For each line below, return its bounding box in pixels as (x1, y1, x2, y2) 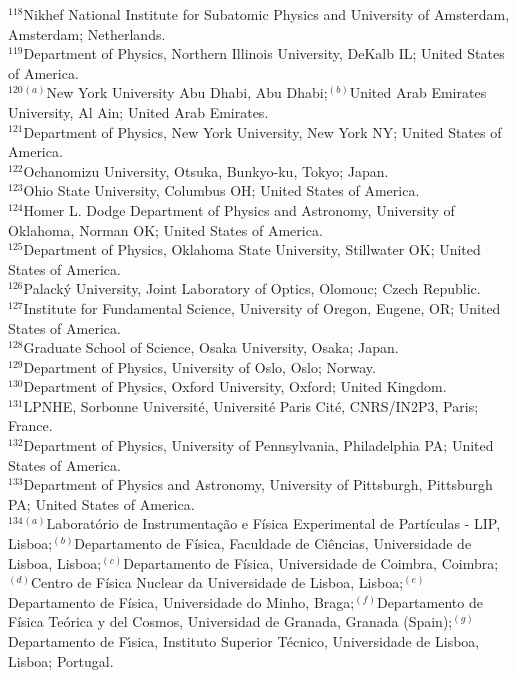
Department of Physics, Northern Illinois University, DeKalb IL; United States (23, 43, 505, 64)
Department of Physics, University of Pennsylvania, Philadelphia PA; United (23, 435, 494, 456)
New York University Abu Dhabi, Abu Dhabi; (46, 82, 328, 103)
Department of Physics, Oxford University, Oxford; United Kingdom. (23, 376, 447, 397)
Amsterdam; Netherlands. (8, 23, 166, 44)
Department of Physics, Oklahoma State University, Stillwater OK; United (23, 239, 481, 260)
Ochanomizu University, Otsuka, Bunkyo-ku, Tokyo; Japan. (23, 160, 389, 181)
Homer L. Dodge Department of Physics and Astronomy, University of (23, 199, 455, 220)
